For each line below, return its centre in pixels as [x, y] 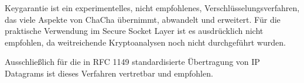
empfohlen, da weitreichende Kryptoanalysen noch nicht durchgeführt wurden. [145, 42]
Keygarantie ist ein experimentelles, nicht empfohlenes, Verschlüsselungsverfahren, [152, 8]
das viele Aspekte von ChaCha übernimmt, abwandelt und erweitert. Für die [143, 19]
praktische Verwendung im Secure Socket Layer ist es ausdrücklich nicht [134, 31]
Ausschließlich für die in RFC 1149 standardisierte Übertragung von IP [132, 62]
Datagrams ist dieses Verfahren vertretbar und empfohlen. [109, 73]
